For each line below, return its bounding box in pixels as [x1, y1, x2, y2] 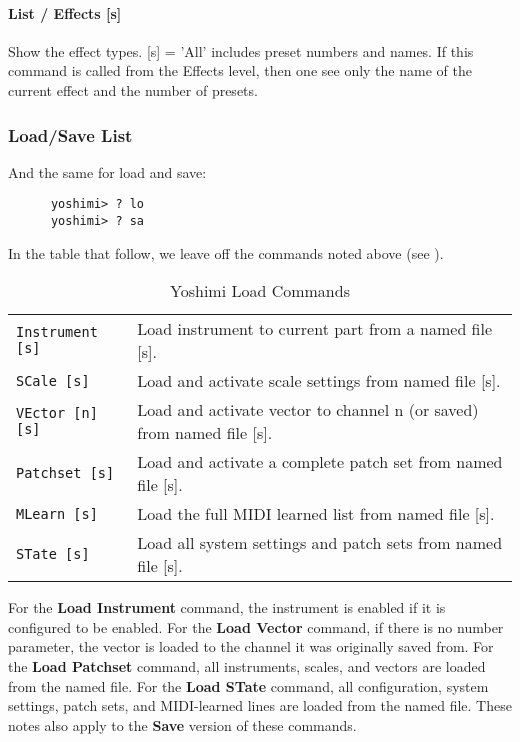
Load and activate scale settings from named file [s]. [137, 369, 501, 393]
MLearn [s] [16, 505, 98, 522]
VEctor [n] [16, 405, 98, 422]
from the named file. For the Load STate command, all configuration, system [8, 675, 489, 696]
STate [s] [16, 546, 90, 563]
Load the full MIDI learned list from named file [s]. [137, 502, 495, 526]
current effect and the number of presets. [8, 79, 258, 100]
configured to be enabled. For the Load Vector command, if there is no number [8, 616, 504, 637]
